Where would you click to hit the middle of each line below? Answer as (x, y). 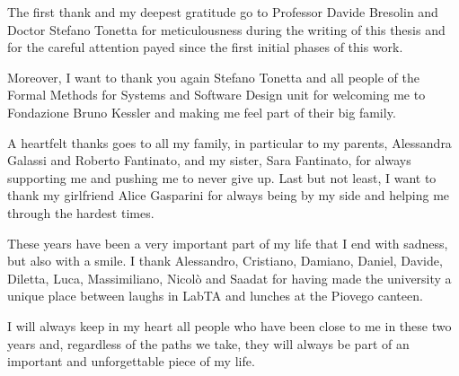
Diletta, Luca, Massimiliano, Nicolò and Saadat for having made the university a (229, 278)
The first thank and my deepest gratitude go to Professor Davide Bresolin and (223, 12)
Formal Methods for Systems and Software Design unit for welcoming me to (216, 95)
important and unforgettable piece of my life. (131, 361)
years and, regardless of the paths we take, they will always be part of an (208, 343)
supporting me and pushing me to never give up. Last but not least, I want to (222, 177)
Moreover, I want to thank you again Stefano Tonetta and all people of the (213, 77)
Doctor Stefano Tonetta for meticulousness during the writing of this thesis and (226, 29)
